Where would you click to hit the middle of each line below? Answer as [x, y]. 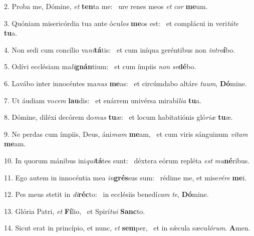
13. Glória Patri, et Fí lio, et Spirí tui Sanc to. [75, 211]
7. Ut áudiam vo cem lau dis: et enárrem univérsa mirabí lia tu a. [103, 100]
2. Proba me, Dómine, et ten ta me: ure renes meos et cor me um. [106, 6]
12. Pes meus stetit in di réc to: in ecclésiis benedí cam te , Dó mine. [106, 194]
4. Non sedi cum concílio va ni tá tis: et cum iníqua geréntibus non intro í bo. [120, 49]
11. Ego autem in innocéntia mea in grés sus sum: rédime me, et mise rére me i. [125, 177]
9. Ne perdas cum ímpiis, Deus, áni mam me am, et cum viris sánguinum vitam [126, 134]
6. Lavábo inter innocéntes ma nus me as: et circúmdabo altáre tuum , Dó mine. [125, 83]
